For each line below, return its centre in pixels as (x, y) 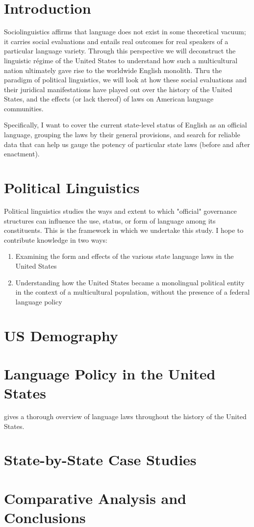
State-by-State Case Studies (100, 460)
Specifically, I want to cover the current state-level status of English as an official (126, 125)
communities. (24, 108)
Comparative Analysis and (95, 498)
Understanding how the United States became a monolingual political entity (130, 282)
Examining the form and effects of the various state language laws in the (125, 256)
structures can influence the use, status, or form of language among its (110, 220)
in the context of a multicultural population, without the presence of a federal (133, 292)
